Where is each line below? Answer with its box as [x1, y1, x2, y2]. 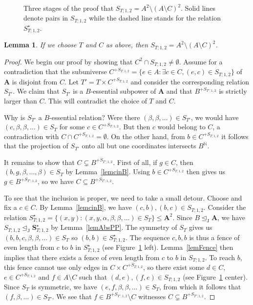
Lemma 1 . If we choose [4, 40, 77, 50]
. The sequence [125, 232, 170, 242]
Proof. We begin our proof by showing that [4, 56, 133, 66]
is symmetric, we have [31, 282, 97, 292]
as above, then [105, 40, 148, 50]
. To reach [205, 252, 235, 262]
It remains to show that [4, 157, 75, 167]
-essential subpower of [90, 86, 156, 96]
